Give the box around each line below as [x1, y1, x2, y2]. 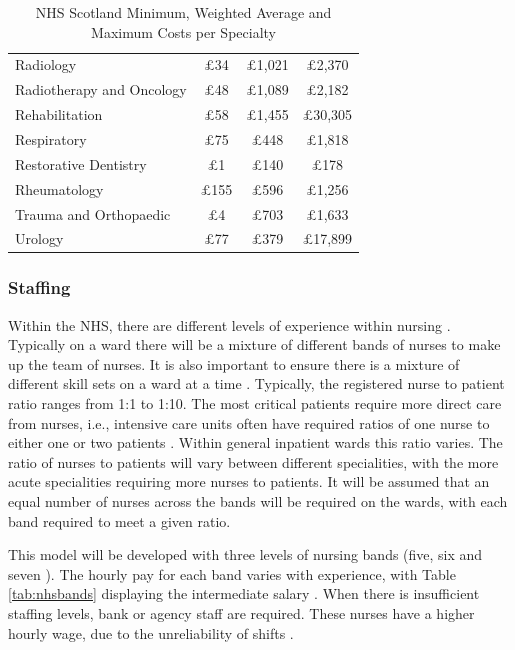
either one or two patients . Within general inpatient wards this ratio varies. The [8, 432, 503, 453]
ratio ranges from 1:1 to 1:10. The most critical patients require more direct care [8, 393, 502, 414]
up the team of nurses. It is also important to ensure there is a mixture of [8, 353, 460, 374]
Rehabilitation [15, 104, 103, 125]
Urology [15, 228, 64, 249]
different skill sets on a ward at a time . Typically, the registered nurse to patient [8, 373, 505, 394]
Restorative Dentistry [15, 153, 147, 174]
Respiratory [15, 128, 87, 149]
